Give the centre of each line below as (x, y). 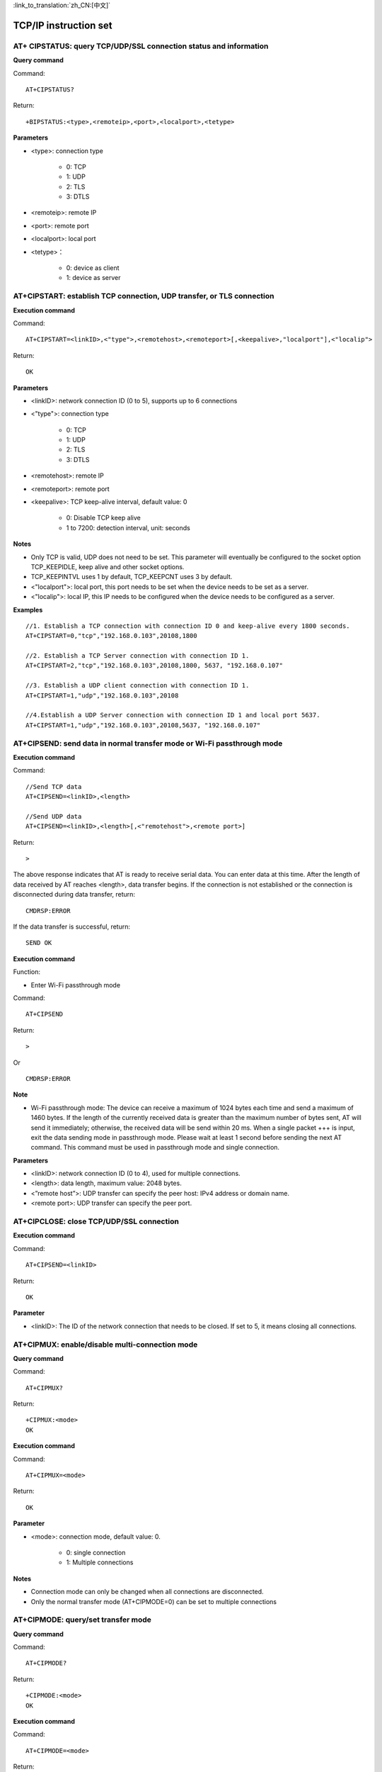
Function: (27, 972)
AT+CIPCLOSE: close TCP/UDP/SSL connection (96, 1221)
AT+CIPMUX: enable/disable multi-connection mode (105, 1345)
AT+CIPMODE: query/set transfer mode (82, 1620)
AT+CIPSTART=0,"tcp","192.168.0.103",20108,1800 (111, 636)
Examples (28, 610)
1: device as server (93, 278)
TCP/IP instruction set (63, 25)
